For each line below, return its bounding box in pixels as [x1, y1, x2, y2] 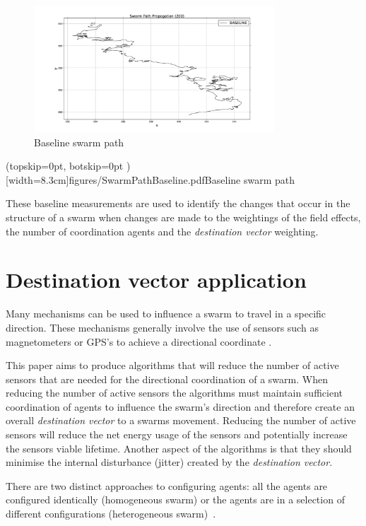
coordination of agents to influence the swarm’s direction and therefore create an [6, 399, 355, 414]
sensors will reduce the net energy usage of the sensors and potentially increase [6, 427, 348, 442]
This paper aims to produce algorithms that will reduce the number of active [6, 358, 339, 373]
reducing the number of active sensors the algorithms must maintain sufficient [6, 385, 343, 400]
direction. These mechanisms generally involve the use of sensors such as [6, 320, 319, 334]
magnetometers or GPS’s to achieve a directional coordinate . [6, 334, 272, 349]
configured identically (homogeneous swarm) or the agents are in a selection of [6, 492, 345, 507]
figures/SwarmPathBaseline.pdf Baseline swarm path [69, 172, 295, 187]
